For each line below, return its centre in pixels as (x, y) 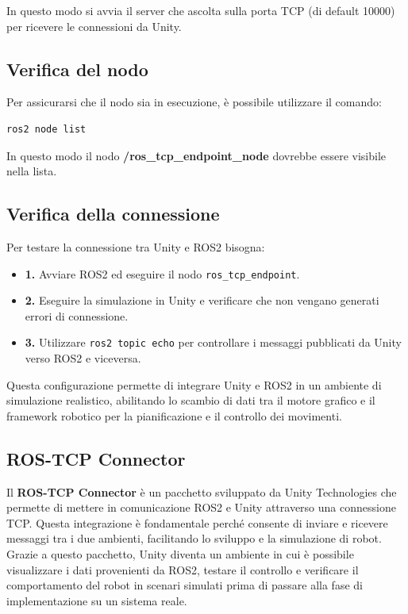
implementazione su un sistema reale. (97, 600)
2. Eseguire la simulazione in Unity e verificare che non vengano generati (202, 300)
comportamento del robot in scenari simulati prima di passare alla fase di (185, 585)
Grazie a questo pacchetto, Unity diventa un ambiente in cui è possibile (180, 554)
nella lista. (32, 171)
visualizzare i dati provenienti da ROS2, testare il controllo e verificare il (183, 569)
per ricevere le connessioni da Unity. (94, 26)
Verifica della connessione (113, 214)
